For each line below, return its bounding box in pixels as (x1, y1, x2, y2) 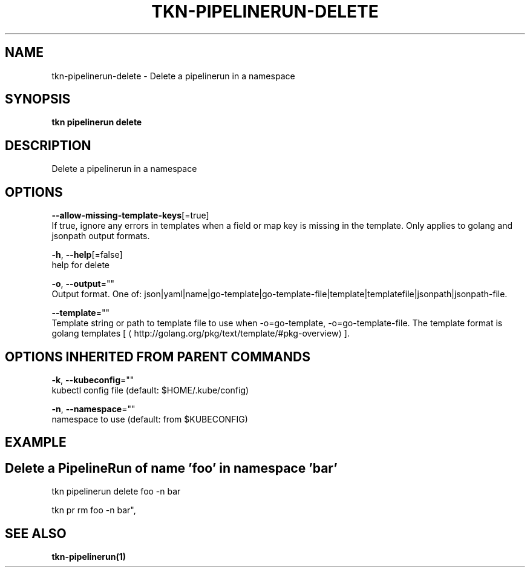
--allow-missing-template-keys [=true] (51, 210, 209, 221)
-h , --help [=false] (51, 249, 123, 260)
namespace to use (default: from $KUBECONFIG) (51, 413, 248, 424)
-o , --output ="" (51, 278, 115, 289)
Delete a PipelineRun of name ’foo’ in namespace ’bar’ (5, 460, 338, 476)
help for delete (51, 260, 110, 271)
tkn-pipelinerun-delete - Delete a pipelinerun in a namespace (51, 70, 295, 81)
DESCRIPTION (5, 137, 91, 153)
